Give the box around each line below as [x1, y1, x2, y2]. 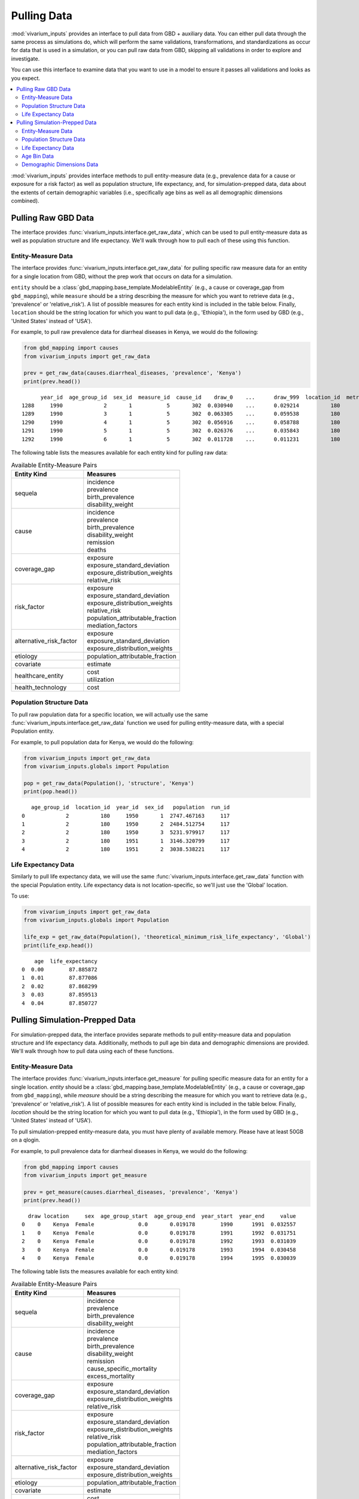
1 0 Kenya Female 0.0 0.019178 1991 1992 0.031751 [22, 1229, 296, 1236]
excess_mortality [87, 1372, 135, 1380]
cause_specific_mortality [87, 1365, 157, 1373]
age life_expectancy [34, 958, 98, 965]
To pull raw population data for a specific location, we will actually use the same [11, 711, 208, 718]
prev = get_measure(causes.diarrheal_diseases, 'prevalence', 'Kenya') [23, 1188, 239, 1196]
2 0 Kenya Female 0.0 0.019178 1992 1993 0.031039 [22, 1238, 296, 1245]
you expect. [11, 74, 41, 82]
